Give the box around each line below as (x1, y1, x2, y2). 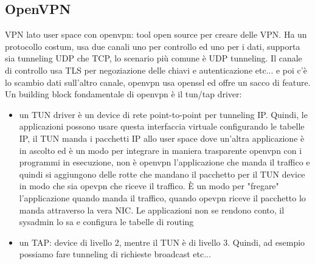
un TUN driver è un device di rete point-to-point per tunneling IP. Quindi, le (19, 108, 308, 120)
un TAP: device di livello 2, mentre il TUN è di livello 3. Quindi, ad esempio (19, 235, 305, 248)
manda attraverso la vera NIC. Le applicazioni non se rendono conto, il (19, 203, 285, 216)
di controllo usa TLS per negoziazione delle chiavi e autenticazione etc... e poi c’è (5, 63, 307, 76)
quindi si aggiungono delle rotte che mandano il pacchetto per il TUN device (19, 167, 305, 180)
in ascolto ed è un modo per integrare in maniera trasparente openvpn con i (19, 144, 302, 156)
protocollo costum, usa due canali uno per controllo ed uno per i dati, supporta (5, 40, 300, 52)
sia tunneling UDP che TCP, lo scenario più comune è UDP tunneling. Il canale (5, 52, 302, 64)
